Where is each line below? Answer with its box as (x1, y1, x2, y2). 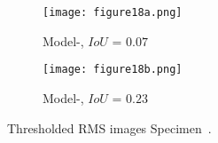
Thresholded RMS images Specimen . (7, 118, 212, 137)
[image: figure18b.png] (43, 63, 183, 76)
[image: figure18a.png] (43, 6, 183, 19)
